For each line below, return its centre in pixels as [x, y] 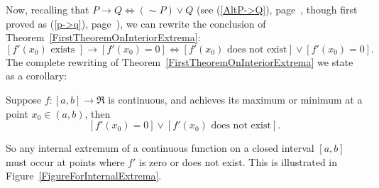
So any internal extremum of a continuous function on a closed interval [160, 148]
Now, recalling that [48, 9]
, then [98, 113]
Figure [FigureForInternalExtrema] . [84, 176]
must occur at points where [65, 161]
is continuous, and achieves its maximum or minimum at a [235, 99]
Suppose [24, 99]
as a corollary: [37, 76]
